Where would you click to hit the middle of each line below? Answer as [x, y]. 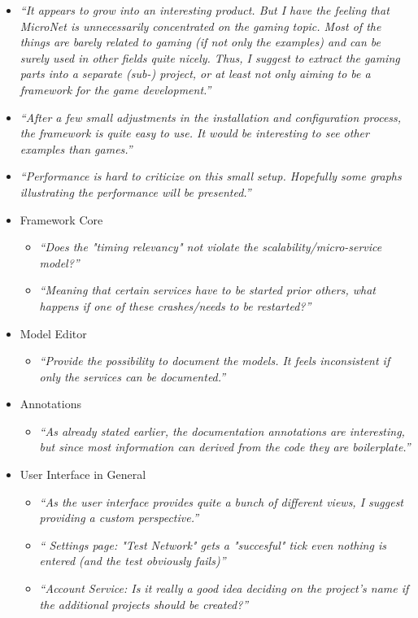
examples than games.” [76, 148]
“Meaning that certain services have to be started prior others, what [207, 290]
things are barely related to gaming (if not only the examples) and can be [200, 42]
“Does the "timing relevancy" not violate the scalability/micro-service [211, 247]
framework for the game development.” [115, 89]
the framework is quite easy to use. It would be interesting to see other [194, 133]
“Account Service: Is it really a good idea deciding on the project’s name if [224, 588]
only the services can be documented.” [133, 376]
